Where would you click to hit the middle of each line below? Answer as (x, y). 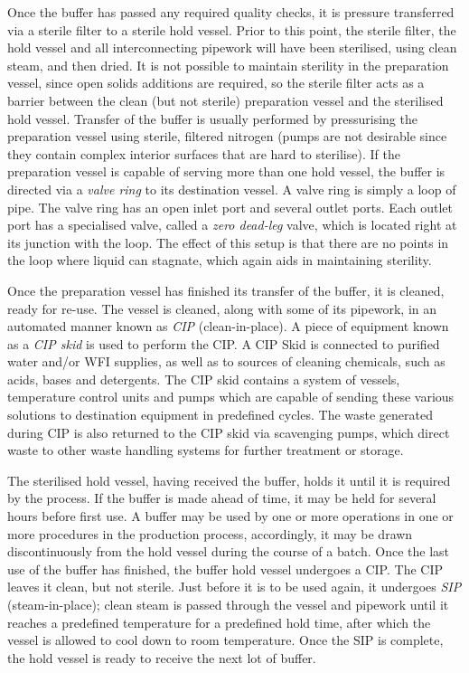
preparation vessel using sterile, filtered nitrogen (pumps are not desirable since (227, 136)
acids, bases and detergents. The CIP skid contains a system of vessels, (204, 379)
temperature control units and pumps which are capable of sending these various (231, 397)
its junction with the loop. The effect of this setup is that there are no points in (228, 242)
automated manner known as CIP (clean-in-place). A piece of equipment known (228, 326)
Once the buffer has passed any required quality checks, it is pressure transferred (231, 12)
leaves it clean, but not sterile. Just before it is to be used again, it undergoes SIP (234, 587)
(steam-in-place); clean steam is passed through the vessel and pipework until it (228, 604)
